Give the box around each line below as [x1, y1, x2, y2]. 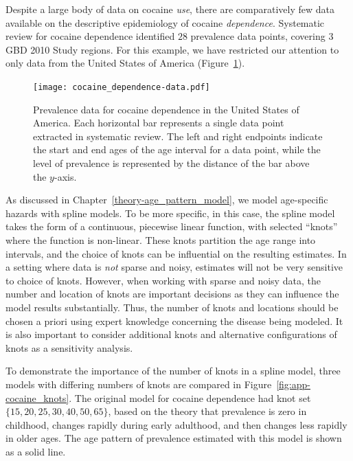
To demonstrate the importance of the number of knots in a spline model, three [5, 363, 341, 378]
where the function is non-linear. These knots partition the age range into [5, 232, 316, 247]
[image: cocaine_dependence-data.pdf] [33, 82, 210, 92]
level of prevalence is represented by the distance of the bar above [33, 156, 310, 170]
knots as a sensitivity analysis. [5, 340, 133, 355]
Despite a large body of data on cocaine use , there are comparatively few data [5, 2, 334, 16]
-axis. [54, 169, 77, 183]
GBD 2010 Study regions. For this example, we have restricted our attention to [5, 42, 339, 56]
